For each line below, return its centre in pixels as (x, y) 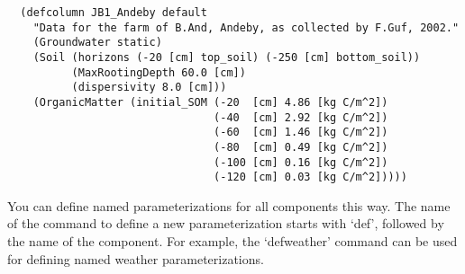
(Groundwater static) (97, 43)
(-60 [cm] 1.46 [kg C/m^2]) (301, 133)
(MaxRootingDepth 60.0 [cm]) (159, 72)
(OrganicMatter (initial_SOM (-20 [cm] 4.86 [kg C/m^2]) (210, 102)
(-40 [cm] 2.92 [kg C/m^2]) (301, 117)
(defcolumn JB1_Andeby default (114, 13)
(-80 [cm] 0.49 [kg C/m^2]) (301, 147)
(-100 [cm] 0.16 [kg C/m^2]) (301, 162)
